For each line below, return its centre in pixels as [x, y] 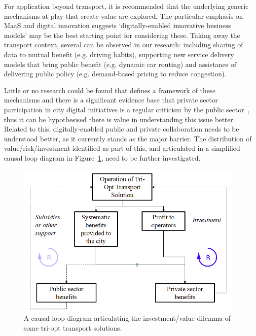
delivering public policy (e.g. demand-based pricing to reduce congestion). [115, 74]
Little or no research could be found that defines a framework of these [110, 90]
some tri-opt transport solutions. [73, 327]
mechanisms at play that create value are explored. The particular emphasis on [124, 16]
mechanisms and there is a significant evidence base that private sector [111, 100]
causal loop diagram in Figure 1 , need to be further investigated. [102, 157]
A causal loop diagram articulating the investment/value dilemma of [127, 318]
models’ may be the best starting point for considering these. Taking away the [122, 35]
